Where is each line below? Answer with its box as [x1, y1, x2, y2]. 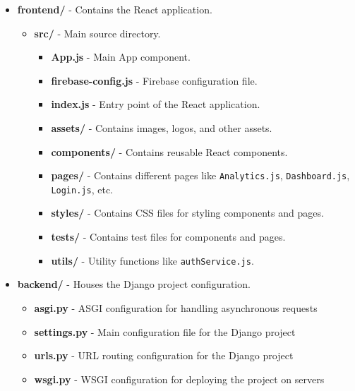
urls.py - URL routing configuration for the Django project [34, 348, 294, 363]
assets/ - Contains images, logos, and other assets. [51, 120, 272, 135]
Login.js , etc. [51, 181, 113, 196]
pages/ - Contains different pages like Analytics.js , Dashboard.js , [51, 168, 350, 183]
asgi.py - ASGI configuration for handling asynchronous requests [34, 300, 318, 315]
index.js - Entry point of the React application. [51, 97, 260, 112]
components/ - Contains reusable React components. [51, 144, 288, 159]
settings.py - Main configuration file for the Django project [34, 324, 296, 339]
